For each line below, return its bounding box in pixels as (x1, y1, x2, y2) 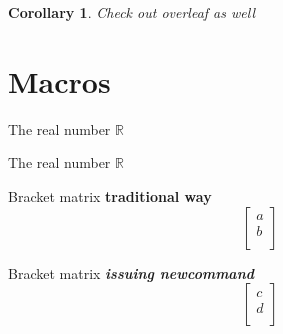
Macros (8, 60, 111, 101)
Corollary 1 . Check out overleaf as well (8, 2, 255, 22)
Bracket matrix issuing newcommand (8, 262, 255, 283)
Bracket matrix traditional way (8, 185, 212, 206)
